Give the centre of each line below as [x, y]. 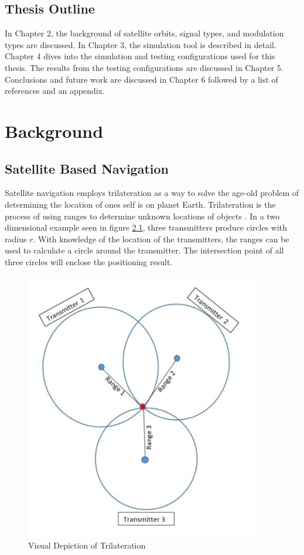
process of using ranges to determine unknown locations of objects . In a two [142, 216]
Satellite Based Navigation [87, 168]
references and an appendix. [55, 91]
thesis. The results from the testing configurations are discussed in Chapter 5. [144, 67]
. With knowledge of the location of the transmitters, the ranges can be [161, 238]
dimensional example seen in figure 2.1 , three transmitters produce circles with [146, 227]
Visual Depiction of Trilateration [87, 545]
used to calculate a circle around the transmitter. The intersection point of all [144, 250]
